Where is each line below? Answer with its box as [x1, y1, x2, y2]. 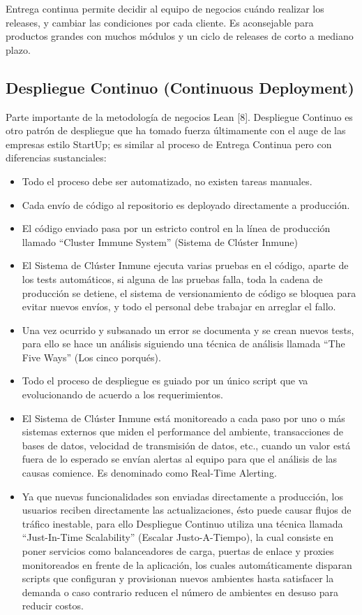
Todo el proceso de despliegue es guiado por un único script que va [22, 373, 308, 388]
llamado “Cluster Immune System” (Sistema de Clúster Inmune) [22, 234, 298, 249]
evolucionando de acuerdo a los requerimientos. [22, 387, 223, 402]
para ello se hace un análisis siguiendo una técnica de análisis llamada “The [22, 336, 345, 351]
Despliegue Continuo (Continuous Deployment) [6, 76, 354, 98]
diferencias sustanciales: [6, 150, 107, 165]
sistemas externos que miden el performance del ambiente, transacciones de [22, 424, 344, 439]
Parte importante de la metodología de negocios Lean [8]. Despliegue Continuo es [6, 109, 353, 124]
